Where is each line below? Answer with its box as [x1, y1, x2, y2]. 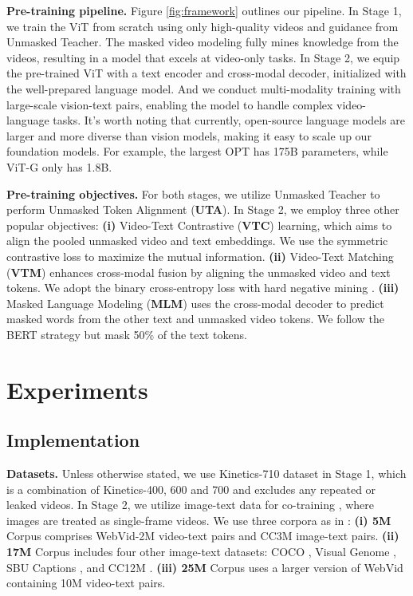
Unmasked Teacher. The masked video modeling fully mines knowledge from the [6, 34, 399, 50]
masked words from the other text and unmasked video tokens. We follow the [6, 310, 385, 327]
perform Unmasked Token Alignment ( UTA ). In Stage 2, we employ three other [6, 201, 399, 218]
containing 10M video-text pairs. [6, 574, 166, 591]
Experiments [6, 373, 148, 405]
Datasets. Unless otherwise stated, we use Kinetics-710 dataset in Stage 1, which [6, 465, 407, 482]
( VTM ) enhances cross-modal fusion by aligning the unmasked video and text [6, 263, 391, 280]
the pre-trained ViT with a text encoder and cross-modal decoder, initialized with [6, 65, 407, 81]
